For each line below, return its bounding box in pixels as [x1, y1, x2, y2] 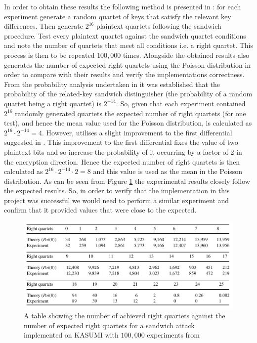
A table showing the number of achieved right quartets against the [24, 310, 225, 321]
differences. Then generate [4, 21, 83, 31]
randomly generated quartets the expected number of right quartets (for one [15, 108, 246, 118]
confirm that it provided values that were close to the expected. [4, 205, 197, 215]
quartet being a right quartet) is [4, 98, 101, 108]
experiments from [147, 330, 200, 340]
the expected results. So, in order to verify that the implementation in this [4, 185, 230, 196]
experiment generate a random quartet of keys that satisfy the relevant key [4, 11, 231, 21]
